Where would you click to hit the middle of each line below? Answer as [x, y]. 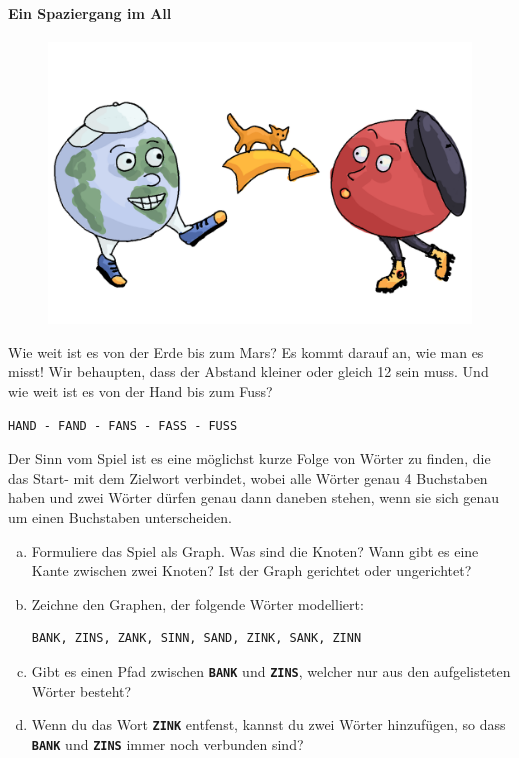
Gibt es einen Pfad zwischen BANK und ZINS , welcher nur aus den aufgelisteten [271, 670]
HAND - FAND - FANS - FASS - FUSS [123, 425]
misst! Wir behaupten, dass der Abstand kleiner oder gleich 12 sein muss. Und [248, 371]
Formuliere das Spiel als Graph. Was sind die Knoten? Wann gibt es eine [255, 550]
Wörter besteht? [81, 690]
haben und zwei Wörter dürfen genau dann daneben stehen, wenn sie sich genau [254, 497]
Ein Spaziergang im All [90, 12]
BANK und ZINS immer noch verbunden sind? [167, 743]
